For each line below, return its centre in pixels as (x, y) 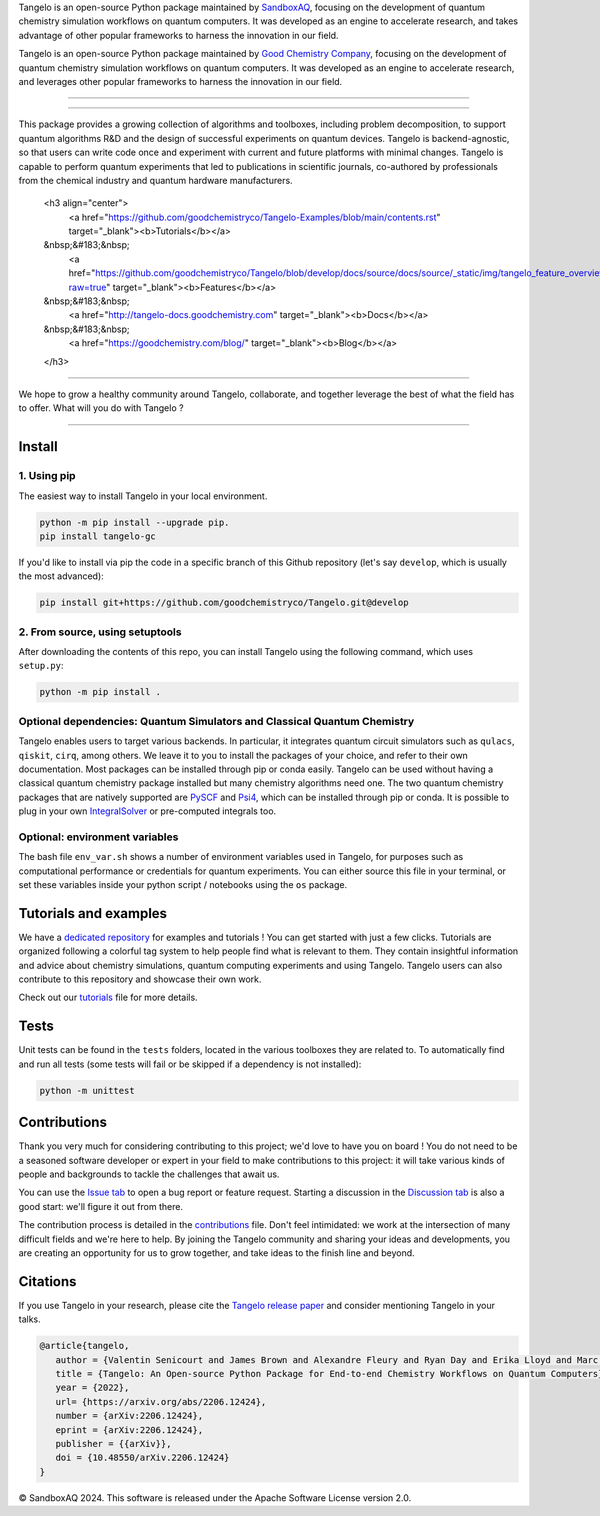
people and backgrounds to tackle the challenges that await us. (149, 1174)
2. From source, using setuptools (100, 632)
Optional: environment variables (98, 837)
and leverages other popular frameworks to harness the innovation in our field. (180, 81)
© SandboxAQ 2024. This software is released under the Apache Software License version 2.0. (215, 1497)
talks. (30, 1319)
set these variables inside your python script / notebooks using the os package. (183, 884)
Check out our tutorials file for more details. (108, 997)
